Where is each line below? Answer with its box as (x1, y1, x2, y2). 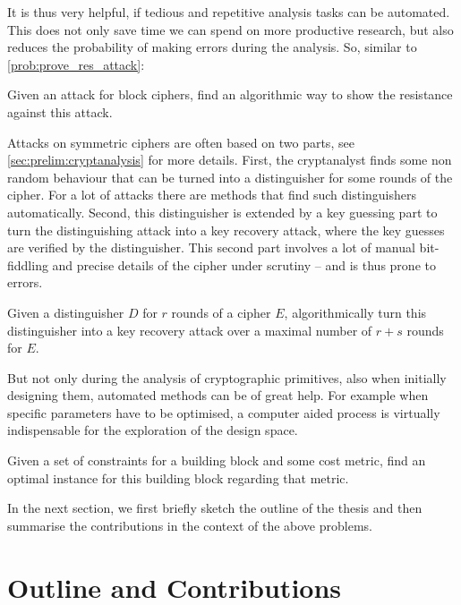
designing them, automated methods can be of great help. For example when (7, 386, 429, 405)
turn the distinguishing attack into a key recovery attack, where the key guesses (7, 220, 445, 239)
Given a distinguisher (7, 302, 124, 321)
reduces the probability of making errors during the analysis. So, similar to (7, 38, 417, 56)
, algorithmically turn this (284, 302, 427, 321)
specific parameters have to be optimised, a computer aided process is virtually (7, 403, 440, 422)
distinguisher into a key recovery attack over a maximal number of (7, 320, 372, 339)
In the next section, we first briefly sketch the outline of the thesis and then (7, 498, 423, 517)
